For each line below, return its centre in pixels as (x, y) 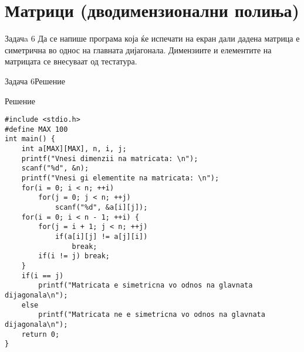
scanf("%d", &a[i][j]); (101, 207)
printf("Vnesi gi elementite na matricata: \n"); (120, 178)
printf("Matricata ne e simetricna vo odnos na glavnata (152, 315)
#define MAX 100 (36, 129)
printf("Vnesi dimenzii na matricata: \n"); (110, 158)
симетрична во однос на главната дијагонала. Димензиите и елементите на (138, 49)
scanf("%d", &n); (55, 168)
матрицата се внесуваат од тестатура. (71, 61)
